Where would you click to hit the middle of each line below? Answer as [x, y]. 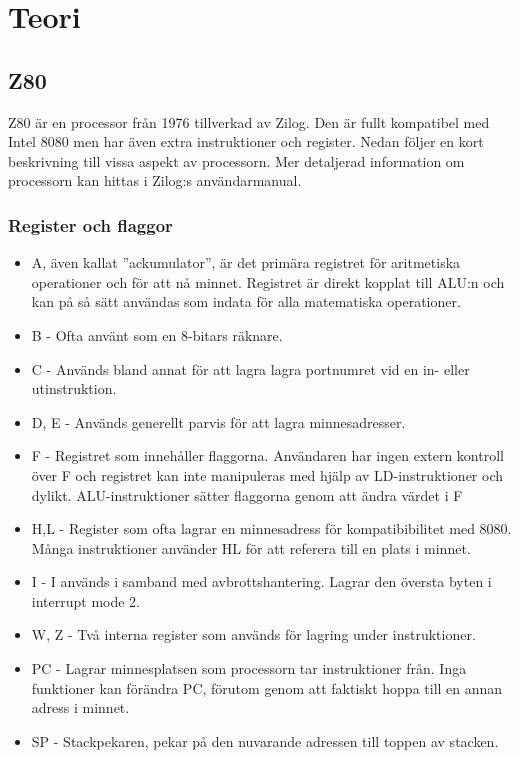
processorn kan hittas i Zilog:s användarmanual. [155, 180]
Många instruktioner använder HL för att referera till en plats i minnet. [251, 547]
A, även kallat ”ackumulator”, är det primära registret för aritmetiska [246, 262]
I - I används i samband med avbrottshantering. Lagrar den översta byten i [261, 581]
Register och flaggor [90, 224]
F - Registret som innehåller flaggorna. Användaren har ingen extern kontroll [267, 455]
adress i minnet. [80, 707]
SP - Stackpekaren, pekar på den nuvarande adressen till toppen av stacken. [265, 740]
